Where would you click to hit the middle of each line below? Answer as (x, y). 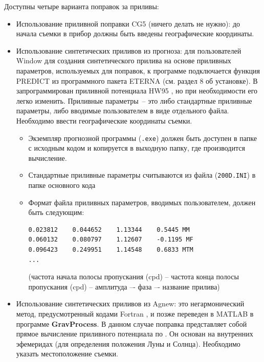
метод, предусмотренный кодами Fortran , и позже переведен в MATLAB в (135, 313)
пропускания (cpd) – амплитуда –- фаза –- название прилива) (124, 286)
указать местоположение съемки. (67, 354)
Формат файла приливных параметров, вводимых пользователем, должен (142, 202)
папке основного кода (62, 185)
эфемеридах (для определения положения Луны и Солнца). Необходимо (128, 343)
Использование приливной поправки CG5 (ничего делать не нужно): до (128, 23)
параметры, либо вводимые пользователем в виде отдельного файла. (123, 111)
